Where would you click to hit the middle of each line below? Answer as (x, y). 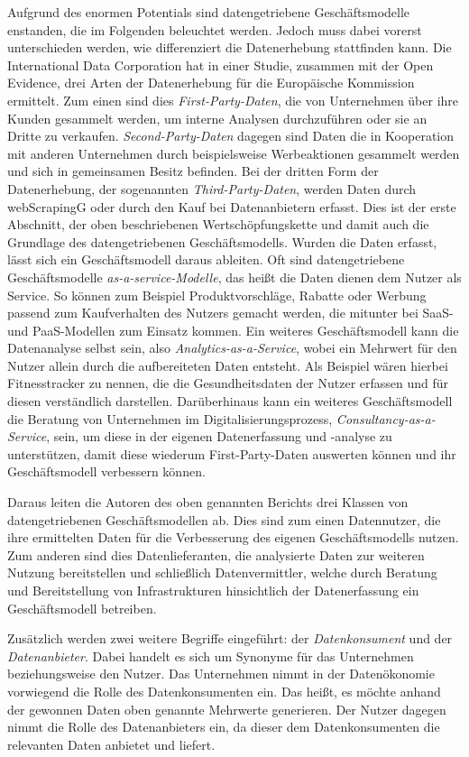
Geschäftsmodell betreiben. (82, 608)
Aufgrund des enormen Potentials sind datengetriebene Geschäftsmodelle (209, 12)
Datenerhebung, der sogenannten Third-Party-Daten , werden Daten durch (212, 188)
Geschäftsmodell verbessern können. (106, 471)
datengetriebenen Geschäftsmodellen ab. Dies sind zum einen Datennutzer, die (224, 519)
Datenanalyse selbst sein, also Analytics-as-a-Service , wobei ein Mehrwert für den (232, 348)
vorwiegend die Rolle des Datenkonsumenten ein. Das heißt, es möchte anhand (224, 691)
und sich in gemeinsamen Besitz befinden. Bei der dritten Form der (193, 171)
